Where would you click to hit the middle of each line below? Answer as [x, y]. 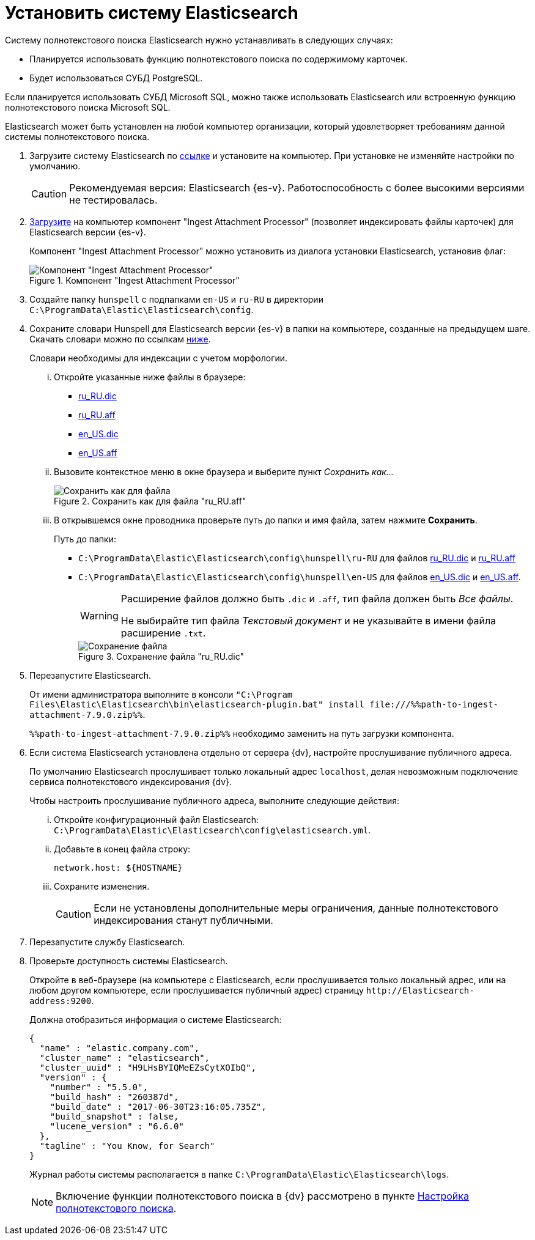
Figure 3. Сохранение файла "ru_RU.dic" [161, 656]
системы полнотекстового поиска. [77, 136]
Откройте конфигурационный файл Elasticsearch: [157, 819]
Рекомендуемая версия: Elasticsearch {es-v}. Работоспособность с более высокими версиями [297, 187]
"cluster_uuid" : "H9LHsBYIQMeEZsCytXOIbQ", [148, 1067]
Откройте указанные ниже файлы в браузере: [150, 377]
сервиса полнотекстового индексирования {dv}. [131, 781]
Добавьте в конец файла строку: [122, 849]
